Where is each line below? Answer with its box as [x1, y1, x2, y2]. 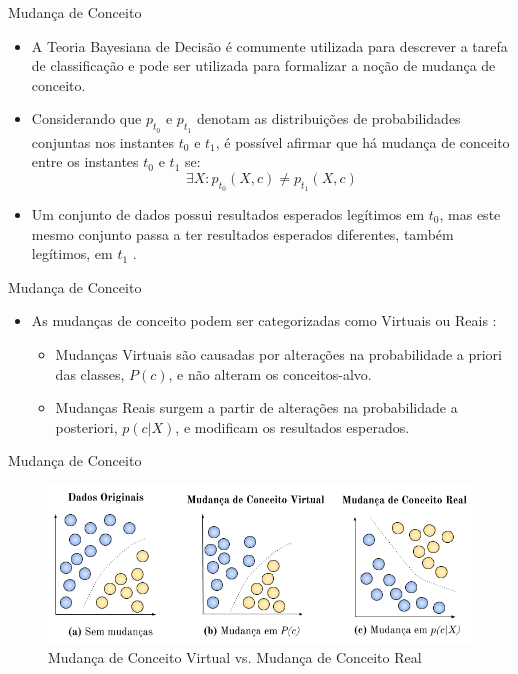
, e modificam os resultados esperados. [175, 416, 410, 437]
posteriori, [55, 416, 118, 437]
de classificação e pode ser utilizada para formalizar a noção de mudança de [31, 55, 496, 76]
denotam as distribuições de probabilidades [196, 108, 461, 129]
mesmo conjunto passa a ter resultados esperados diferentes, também [31, 223, 454, 244]
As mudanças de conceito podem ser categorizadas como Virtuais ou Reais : [31, 310, 497, 331]
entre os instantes [31, 151, 139, 172]
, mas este [439, 203, 501, 224]
